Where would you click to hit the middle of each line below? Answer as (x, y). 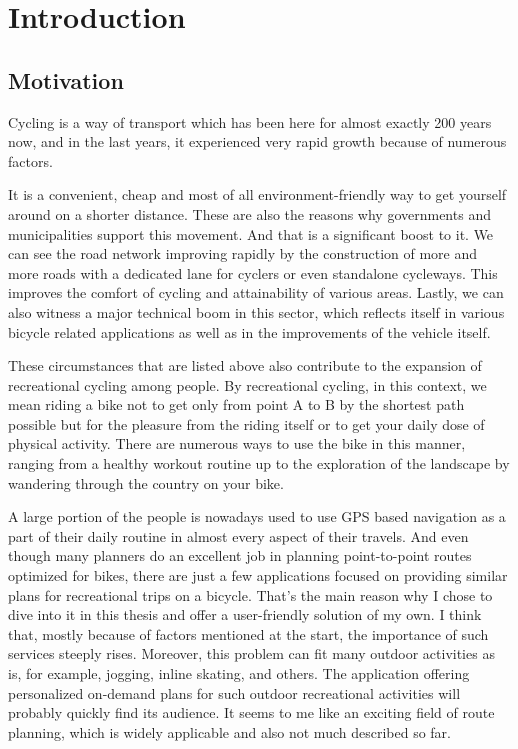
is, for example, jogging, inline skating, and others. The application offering (239, 673)
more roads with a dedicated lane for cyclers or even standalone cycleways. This (253, 272)
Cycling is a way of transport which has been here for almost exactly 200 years (250, 121)
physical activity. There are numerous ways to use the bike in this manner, (237, 443)
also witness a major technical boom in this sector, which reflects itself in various (256, 311)
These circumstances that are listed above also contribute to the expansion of (245, 365)
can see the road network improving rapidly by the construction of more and (243, 253)
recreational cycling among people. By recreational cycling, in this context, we (247, 384)
